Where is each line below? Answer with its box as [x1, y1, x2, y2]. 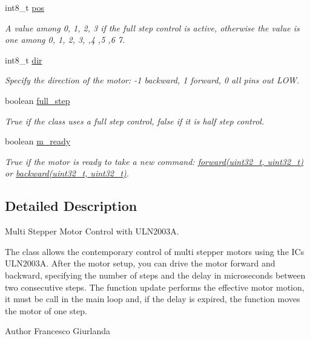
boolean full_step [5, 94, 70, 106]
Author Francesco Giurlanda [5, 324, 110, 337]
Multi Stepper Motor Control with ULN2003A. [5, 225, 179, 237]
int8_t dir [5, 53, 42, 66]
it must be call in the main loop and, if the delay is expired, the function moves [5, 292, 300, 305]
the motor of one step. [5, 304, 87, 317]
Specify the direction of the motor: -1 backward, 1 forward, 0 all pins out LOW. [5, 74, 300, 86]
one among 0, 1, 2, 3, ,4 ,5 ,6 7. [5, 33, 125, 46]
